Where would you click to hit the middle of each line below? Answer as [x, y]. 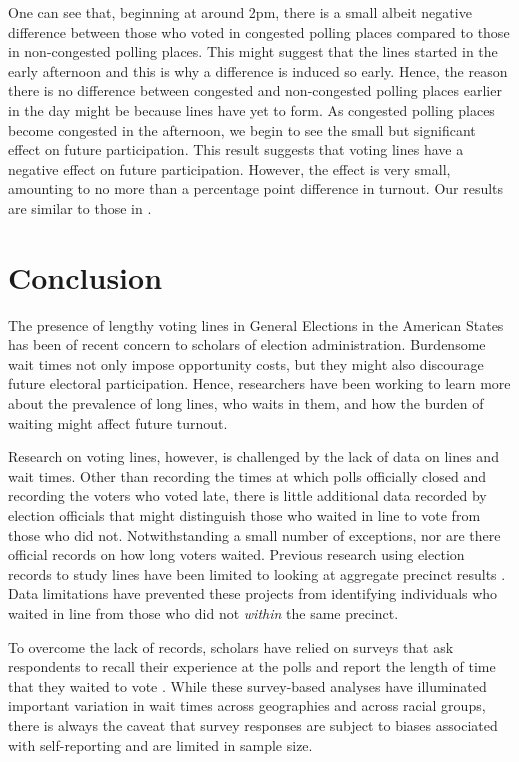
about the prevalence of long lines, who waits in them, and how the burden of [246, 403]
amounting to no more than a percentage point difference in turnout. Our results [256, 188]
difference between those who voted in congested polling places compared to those [259, 31]
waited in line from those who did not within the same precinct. [203, 612]
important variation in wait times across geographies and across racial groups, [247, 705]
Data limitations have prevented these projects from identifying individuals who [253, 593]
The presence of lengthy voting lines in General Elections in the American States [256, 324]
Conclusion [85, 276]
